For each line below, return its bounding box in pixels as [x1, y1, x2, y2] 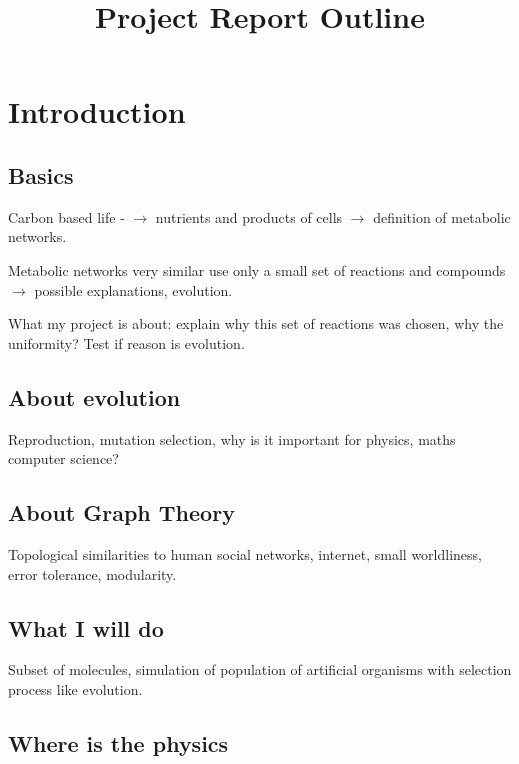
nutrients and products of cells [155, 206, 343, 227]
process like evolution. [8, 678, 143, 699]
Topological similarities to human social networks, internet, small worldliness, [8, 543, 482, 564]
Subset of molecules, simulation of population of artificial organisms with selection [8, 659, 512, 680]
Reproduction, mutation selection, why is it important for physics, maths [8, 428, 456, 449]
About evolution [8, 381, 181, 412]
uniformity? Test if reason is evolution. [8, 332, 245, 353]
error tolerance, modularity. [8, 563, 177, 584]
